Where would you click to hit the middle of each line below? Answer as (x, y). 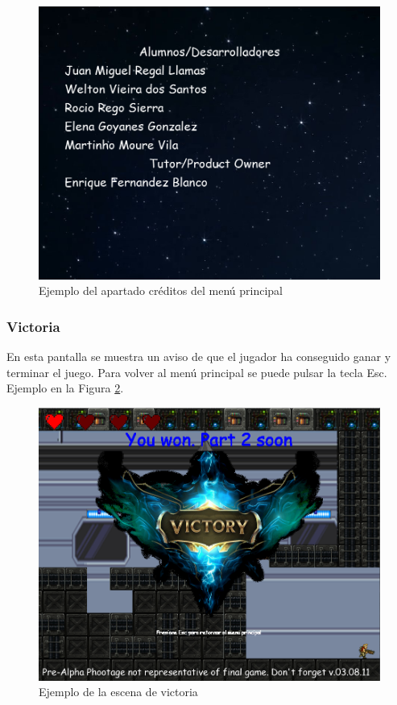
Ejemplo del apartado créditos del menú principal (161, 290)
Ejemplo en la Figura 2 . (65, 388)
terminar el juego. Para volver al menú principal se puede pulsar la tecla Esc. (197, 372)
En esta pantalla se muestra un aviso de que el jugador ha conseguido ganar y (199, 356)
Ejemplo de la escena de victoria (118, 692)
